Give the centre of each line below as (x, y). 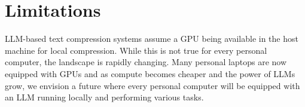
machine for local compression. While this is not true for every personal (136, 50)
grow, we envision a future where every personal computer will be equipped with (152, 85)
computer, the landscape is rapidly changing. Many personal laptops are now (146, 62)
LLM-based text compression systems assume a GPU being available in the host (152, 39)
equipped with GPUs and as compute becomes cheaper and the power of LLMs (150, 73)
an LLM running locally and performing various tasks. (104, 97)
